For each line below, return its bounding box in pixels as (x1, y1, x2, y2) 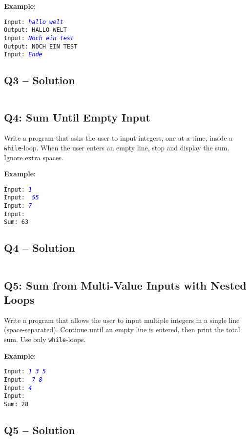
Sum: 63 (4, 219, 29, 226)
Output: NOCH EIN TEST (4, 43, 78, 50)
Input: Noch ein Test (4, 34, 74, 42)
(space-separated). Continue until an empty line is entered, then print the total (4, 324, 240, 335)
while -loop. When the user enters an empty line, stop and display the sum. (4, 142, 229, 152)
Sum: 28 (4, 400, 29, 408)
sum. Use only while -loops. (4, 334, 86, 344)
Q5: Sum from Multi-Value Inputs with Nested (4, 277, 247, 293)
